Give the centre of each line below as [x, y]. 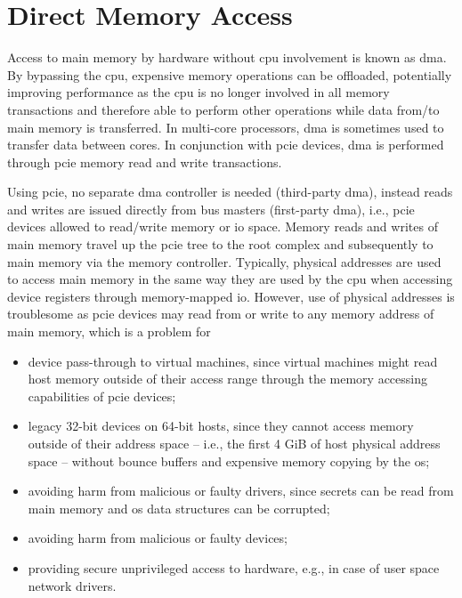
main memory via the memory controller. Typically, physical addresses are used [224, 261]
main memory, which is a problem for [109, 331]
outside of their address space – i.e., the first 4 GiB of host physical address [234, 443]
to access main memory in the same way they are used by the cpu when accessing [230, 279]
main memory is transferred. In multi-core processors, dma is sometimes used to [226, 127]
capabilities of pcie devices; [102, 396]
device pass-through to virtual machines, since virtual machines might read [233, 361]
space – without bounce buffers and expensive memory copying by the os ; [229, 461]
